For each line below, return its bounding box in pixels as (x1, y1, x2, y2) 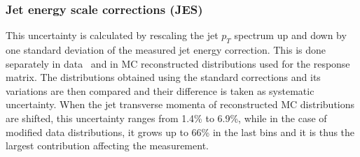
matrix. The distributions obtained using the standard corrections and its (6, 70, 321, 84)
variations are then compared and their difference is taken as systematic (6, 83, 314, 98)
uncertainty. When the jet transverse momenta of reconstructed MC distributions (6, 97, 355, 112)
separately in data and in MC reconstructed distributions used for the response (6, 56, 350, 70)
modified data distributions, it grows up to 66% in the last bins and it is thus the (6, 124, 355, 139)
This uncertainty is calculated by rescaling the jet (6, 28, 219, 43)
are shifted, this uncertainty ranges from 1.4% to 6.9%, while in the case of (6, 110, 327, 125)
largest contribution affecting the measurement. (6, 138, 209, 153)
